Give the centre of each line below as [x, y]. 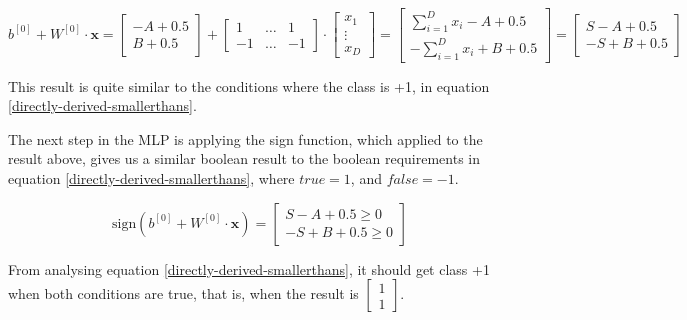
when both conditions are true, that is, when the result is [183, 293]
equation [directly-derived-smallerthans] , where [151, 178]
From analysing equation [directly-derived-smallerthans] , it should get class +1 [249, 268]
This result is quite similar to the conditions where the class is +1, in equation [249, 85]
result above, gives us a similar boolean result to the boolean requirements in [244, 158]
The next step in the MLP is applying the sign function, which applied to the [245, 138]
